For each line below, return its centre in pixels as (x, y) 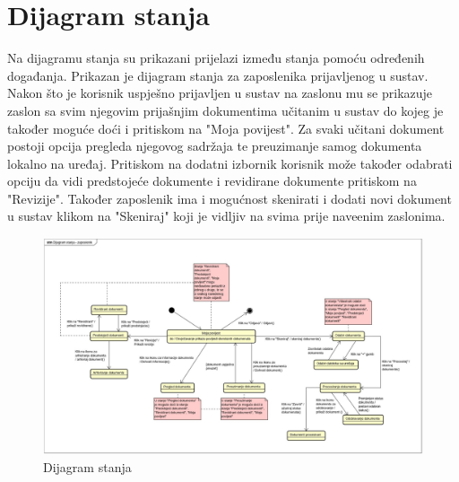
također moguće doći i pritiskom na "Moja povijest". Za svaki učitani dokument (226, 128)
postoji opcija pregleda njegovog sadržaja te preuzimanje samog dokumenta (215, 146)
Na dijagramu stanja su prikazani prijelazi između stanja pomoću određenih (216, 58)
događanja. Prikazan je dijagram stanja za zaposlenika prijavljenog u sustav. (218, 75)
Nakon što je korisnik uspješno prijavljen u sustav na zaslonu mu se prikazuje (220, 93)
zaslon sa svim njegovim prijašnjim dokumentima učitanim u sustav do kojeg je (225, 110)
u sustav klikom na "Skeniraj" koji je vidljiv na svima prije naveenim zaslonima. (226, 216)
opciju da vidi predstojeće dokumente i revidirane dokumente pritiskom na (212, 181)
